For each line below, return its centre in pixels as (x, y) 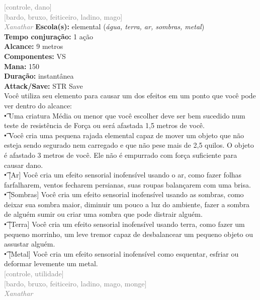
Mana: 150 (22, 66)
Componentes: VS (35, 56)
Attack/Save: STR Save (44, 85)
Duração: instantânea (39, 76)
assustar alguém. (30, 244)
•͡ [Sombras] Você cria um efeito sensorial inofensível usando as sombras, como (124, 194)
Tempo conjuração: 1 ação (49, 36)
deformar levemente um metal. (51, 263)
